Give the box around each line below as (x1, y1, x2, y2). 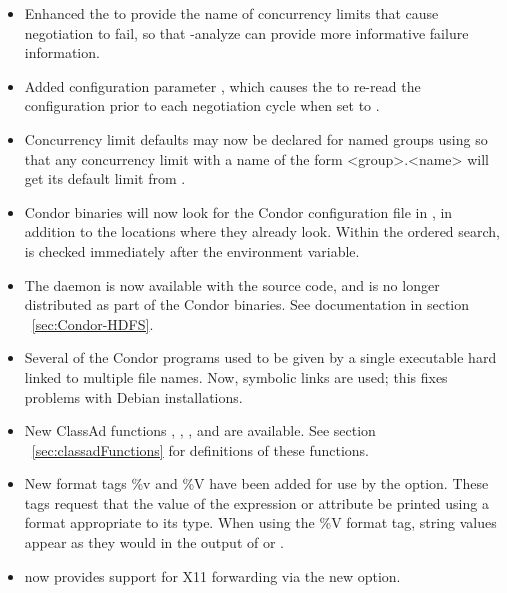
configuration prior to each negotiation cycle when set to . (24, 95, 380, 116)
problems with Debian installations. (24, 386, 243, 407)
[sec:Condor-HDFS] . (31, 313, 154, 334)
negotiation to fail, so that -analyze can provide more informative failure (24, 22, 469, 43)
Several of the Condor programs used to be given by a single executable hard (24, 347, 497, 368)
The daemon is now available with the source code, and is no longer (24, 274, 440, 295)
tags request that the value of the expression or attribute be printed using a (24, 492, 489, 513)
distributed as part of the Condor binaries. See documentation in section (24, 294, 470, 315)
